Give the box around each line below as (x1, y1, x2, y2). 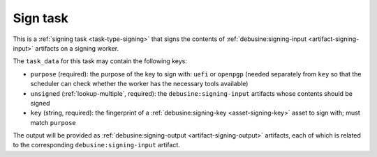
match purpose (30, 118, 76, 126)
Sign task (13, 10, 69, 26)
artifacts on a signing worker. (35, 44, 119, 52)
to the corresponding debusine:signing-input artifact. (13, 141, 181, 149)
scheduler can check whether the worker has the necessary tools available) (30, 80, 249, 88)
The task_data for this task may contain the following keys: (13, 57, 188, 65)
